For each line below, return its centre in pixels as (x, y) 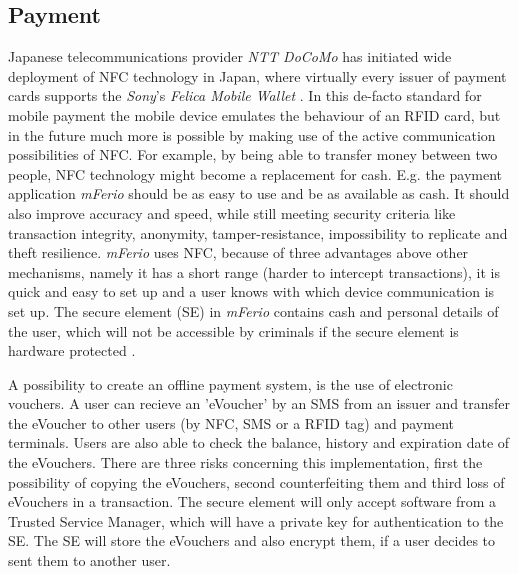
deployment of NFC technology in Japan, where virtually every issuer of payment (257, 75)
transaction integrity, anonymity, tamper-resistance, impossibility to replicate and (258, 232)
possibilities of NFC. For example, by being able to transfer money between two (253, 154)
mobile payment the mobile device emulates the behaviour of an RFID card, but (254, 114)
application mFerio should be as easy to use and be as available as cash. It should (259, 193)
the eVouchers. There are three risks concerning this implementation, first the (245, 462)
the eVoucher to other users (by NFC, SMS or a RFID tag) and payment (231, 422)
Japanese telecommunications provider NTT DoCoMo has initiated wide (230, 56)
